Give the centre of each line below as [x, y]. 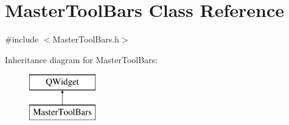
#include [22, 39]
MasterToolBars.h [86, 39]
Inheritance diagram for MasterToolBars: [82, 59]
